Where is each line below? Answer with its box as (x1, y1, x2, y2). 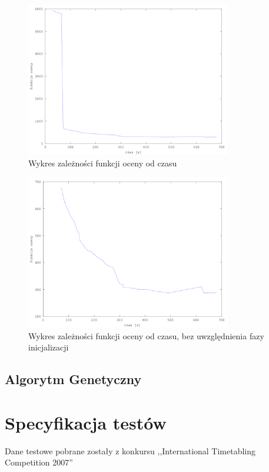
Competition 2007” (5, 456, 73, 468)
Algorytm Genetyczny (5, 370, 142, 388)
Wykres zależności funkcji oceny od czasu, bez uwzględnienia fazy (28, 329, 264, 342)
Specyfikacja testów (5, 410, 167, 434)
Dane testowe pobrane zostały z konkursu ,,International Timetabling (5, 444, 256, 457)
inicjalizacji (28, 341, 69, 353)
